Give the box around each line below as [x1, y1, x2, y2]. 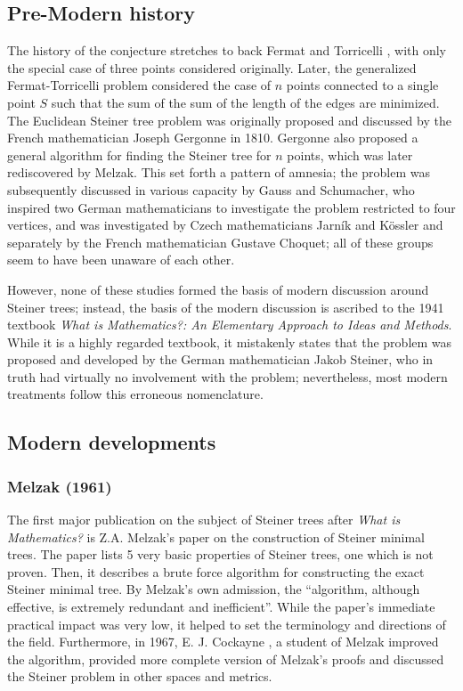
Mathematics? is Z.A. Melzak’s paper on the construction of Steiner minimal [7, 527, 426, 546]
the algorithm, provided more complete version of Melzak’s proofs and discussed [7, 649, 444, 668]
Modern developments [7, 428, 216, 456]
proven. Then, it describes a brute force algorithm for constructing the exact [7, 562, 425, 581]
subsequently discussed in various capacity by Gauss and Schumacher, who [7, 180, 415, 199]
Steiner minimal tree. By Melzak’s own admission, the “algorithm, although [7, 580, 420, 598]
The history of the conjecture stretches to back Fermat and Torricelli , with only [7, 41, 446, 60]
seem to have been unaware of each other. [7, 250, 235, 269]
